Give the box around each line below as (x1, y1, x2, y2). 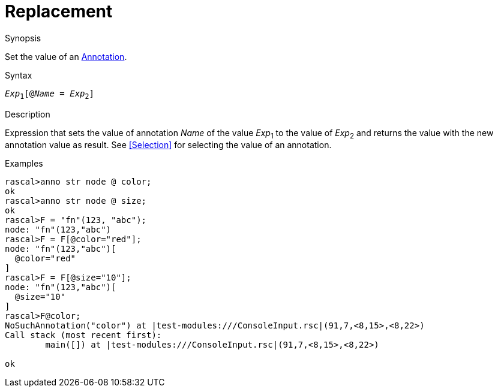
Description (5, 108, 50, 119)
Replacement (5, 1, 113, 22)
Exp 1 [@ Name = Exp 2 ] (5, 88, 94, 101)
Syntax (5, 70, 32, 80)
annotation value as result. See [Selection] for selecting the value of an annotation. (5, 140, 332, 150)
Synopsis (5, 32, 41, 43)
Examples (5, 158, 43, 169)
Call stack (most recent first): (5, 330, 162, 340)
